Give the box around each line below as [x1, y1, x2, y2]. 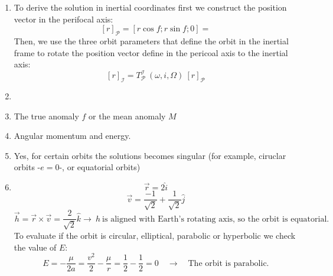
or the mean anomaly [89, 109, 166, 122]
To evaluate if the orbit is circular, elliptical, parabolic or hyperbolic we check [14, 229, 296, 241]
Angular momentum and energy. [14, 129, 131, 142]
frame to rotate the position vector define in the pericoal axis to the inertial [14, 46, 288, 59]
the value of [14, 241, 57, 253]
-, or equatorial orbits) [59, 161, 141, 173]
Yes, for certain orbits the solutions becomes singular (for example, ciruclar [14, 149, 286, 161]
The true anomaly [14, 109, 79, 122]
